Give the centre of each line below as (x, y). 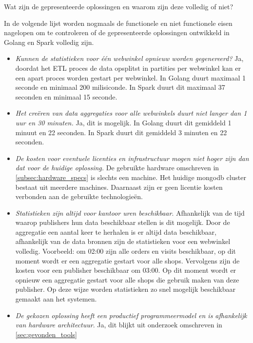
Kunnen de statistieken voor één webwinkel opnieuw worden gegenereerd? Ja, (129, 58)
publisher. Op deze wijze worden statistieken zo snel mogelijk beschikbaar (126, 289)
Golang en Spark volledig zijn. (49, 42)
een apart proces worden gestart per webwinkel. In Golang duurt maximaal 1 (131, 77)
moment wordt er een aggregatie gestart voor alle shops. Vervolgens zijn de (127, 260)
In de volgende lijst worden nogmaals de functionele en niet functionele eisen (118, 23)
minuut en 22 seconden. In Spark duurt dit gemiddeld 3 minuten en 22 (121, 132)
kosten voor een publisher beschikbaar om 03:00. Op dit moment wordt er (126, 270)
